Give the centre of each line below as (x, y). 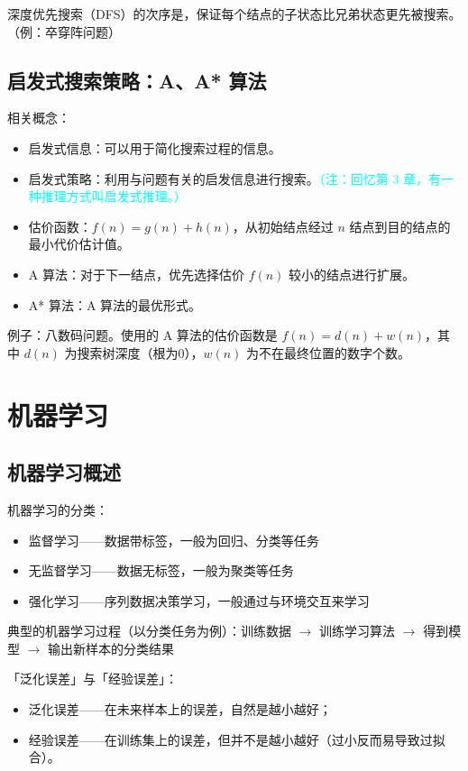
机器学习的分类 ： (58, 509)
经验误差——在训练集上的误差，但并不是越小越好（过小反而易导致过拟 (237, 739)
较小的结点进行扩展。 (352, 274)
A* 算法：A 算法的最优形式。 (115, 304)
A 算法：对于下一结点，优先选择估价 (136, 274)
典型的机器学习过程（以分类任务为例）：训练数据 (149, 631)
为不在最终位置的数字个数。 (329, 352)
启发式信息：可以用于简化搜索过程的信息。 (155, 147)
